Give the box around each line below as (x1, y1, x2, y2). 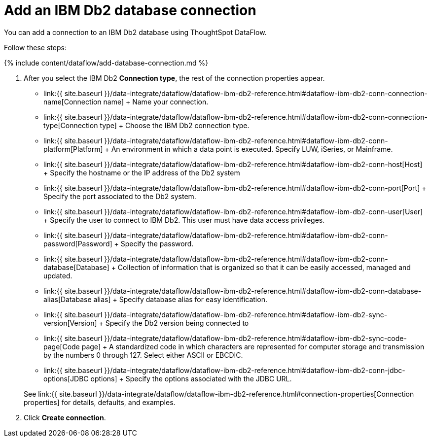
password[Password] (43, 239, 112, 248)
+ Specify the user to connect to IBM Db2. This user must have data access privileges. (43, 215, 325, 224)
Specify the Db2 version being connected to (105, 318, 249, 327)
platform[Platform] (43, 144, 103, 153)
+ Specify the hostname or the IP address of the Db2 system (43, 168, 240, 177)
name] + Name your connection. (103, 97, 209, 106)
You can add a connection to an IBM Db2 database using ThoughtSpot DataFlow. (4, 28, 267, 36)
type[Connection (43, 121, 98, 130)
